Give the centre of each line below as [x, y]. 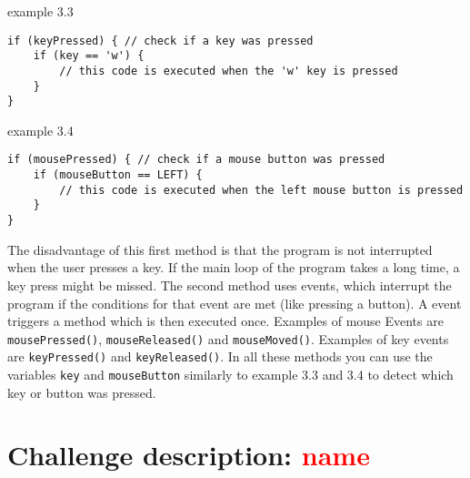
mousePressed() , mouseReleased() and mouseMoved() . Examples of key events [228, 338]
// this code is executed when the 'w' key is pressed [229, 71]
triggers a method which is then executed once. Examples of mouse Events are [225, 321]
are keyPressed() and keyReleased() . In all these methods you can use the [220, 356]
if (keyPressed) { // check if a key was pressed [160, 41]
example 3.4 [40, 130]
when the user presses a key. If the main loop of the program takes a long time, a [234, 267]
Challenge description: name [189, 455]
